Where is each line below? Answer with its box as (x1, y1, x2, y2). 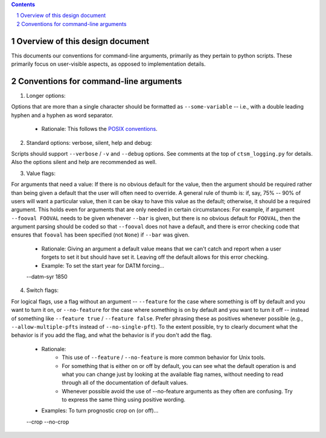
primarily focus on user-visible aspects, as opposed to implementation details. (11, 60, 206, 68)
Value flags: (26, 170, 56, 177)
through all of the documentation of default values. (62, 379, 188, 386)
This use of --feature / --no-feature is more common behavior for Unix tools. (62, 354, 266, 361)
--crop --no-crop (26, 418, 69, 425)
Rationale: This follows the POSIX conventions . (41, 125, 158, 133)
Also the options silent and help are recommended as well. (11, 159, 157, 166)
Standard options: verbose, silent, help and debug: (26, 139, 152, 146)
